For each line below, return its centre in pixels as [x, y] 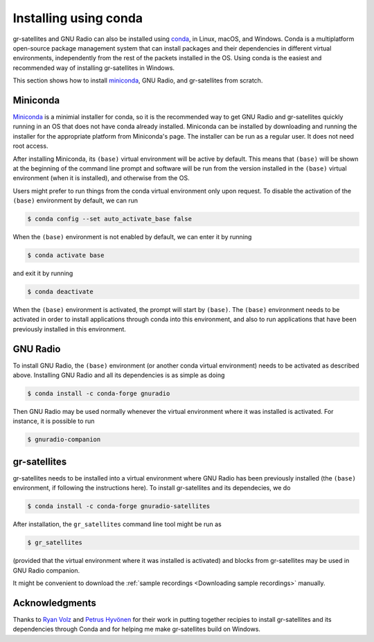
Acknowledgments [55, 603]
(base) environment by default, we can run [75, 200]
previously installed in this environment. [69, 329]
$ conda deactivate [60, 292]
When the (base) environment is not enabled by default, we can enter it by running [132, 237]
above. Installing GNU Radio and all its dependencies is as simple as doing [119, 375]
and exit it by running [43, 273]
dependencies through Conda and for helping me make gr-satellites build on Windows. [137, 629]
